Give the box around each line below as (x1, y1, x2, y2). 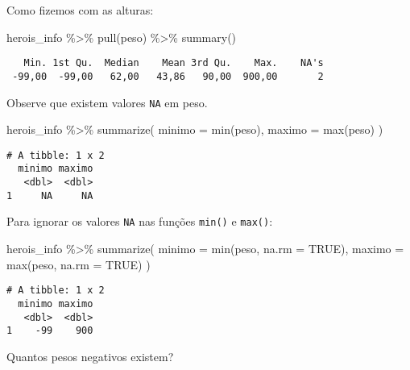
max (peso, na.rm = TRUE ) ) (6, 256, 151, 272)
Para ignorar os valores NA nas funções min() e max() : (6, 213, 273, 230)
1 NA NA (6, 189, 93, 202)
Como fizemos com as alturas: (6, 2, 154, 18)
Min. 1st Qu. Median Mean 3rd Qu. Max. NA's (23, 57, 324, 69)
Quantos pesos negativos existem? (6, 347, 174, 364)
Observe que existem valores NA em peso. (6, 94, 208, 110)
